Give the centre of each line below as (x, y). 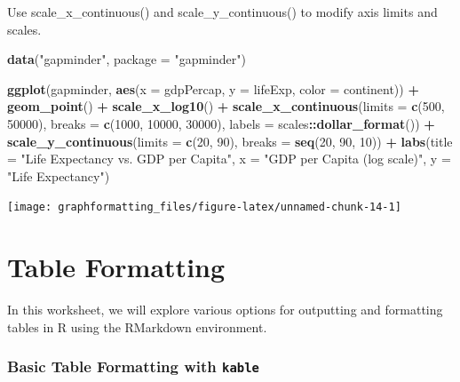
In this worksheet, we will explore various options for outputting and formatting (225, 310)
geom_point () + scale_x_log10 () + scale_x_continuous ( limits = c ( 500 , (226, 106)
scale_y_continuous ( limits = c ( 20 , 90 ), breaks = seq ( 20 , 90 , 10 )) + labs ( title (230, 141)
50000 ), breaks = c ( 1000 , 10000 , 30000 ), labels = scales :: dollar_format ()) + (221, 123)
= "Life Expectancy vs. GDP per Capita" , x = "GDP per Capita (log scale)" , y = (229, 159)
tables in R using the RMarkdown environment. (137, 326)
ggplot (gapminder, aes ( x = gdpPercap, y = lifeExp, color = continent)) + (213, 88)
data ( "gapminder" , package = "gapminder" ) (127, 59)
